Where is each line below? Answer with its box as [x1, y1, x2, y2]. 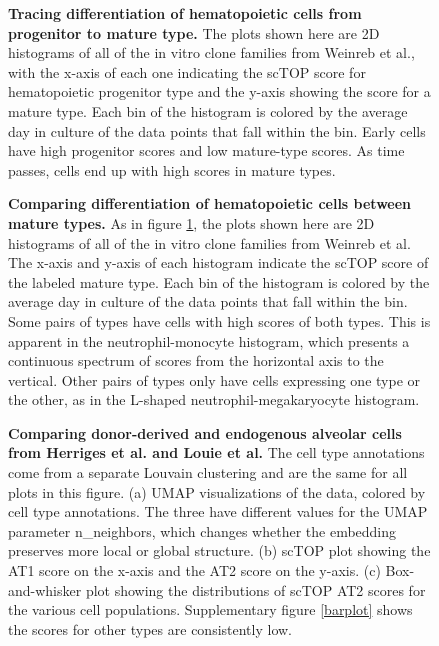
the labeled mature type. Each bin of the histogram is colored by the [8, 271, 430, 292]
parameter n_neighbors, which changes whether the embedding [8, 520, 397, 541]
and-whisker [8, 579, 82, 600]
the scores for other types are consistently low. [8, 618, 293, 639]
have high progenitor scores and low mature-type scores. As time [8, 140, 405, 161]
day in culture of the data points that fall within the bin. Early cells [8, 120, 426, 141]
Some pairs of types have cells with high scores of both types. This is [8, 310, 431, 331]
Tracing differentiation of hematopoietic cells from [8, 3, 362, 23]
